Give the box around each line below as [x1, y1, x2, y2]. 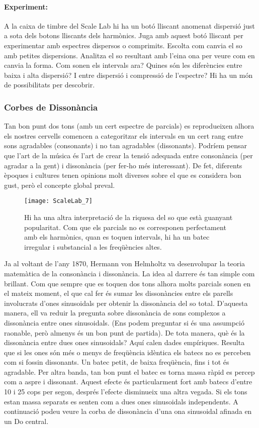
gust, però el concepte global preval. [4, 179, 115, 190]
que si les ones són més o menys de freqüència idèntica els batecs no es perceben [4, 347, 251, 357]
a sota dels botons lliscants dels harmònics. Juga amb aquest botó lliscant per [4, 30, 243, 41]
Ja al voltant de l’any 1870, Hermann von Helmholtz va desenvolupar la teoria [4, 258, 245, 269]
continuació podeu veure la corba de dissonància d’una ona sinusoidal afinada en [4, 406, 252, 416]
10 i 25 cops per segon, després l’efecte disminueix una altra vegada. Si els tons [4, 386, 247, 397]
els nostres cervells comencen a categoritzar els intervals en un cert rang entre [4, 130, 243, 141]
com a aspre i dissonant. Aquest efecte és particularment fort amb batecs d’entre [4, 376, 252, 387]
